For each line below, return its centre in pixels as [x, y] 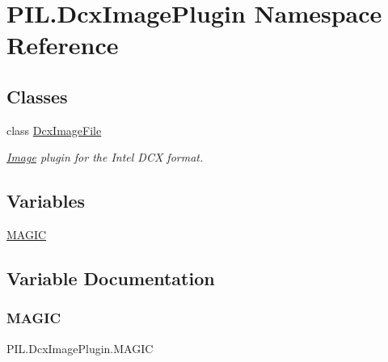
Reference [63, 45]
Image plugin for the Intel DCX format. [105, 157]
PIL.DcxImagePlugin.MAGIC [80, 348]
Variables [46, 201]
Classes [37, 96]
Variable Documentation [111, 278]
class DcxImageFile [54, 130]
